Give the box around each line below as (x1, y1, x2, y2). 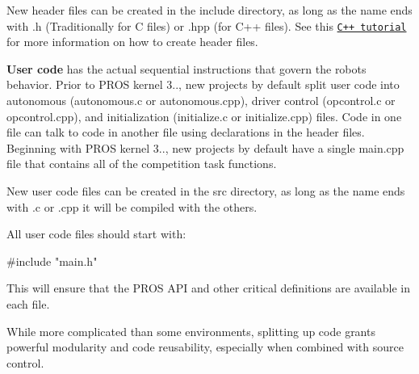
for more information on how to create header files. (6, 33, 258, 50)
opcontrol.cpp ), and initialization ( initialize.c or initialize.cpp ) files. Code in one (6, 107, 402, 124)
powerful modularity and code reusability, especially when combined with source (6, 338, 404, 355)
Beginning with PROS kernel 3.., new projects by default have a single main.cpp (6, 139, 404, 156)
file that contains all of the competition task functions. (6, 155, 277, 172)
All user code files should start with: (6, 225, 186, 242)
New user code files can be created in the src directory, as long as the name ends (6, 183, 405, 199)
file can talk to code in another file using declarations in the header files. (6, 124, 365, 141)
